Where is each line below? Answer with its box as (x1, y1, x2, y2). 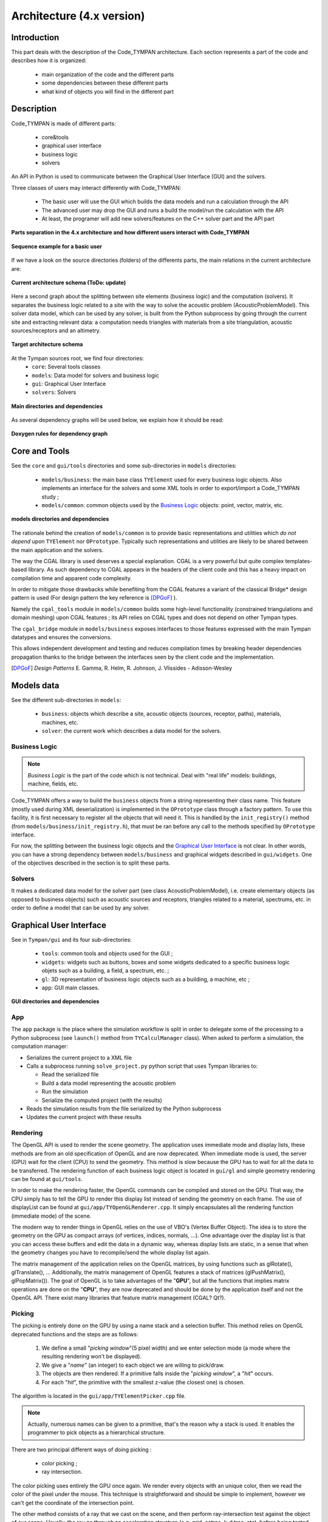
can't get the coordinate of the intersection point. (11, 1499, 135, 1506)
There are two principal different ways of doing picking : (11, 1446, 152, 1453)
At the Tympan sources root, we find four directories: (11, 354, 144, 362)
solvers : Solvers (32, 388, 77, 396)
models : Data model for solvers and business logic (32, 371, 159, 379)
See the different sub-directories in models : (11, 696, 121, 704)
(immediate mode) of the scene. (11, 1212, 92, 1219)
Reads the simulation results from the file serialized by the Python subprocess (26, 1105, 222, 1112)
